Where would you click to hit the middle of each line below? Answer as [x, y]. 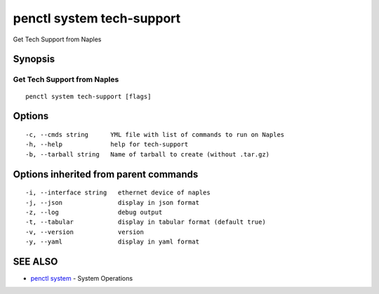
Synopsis [34, 59]
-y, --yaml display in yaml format [113, 242]
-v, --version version [85, 232]
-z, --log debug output [94, 212]
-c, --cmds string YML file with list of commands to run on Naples [155, 134]
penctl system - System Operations [82, 278]
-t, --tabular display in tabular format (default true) [146, 222]
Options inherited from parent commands [106, 174]
